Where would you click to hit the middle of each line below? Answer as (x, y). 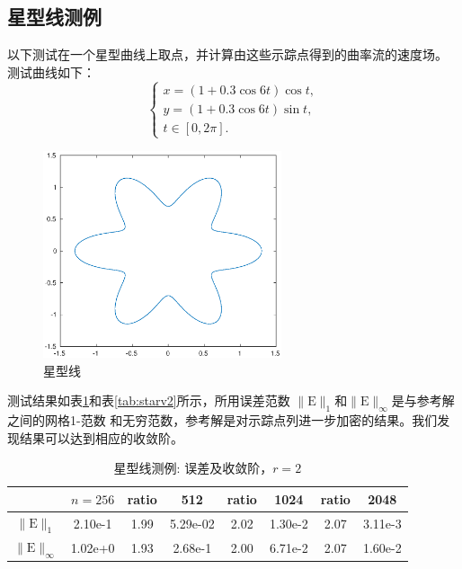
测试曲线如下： (51, 71)
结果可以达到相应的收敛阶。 (101, 437)
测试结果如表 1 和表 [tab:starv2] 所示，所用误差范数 (149, 400)
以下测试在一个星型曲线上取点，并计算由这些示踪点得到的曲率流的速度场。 (227, 54)
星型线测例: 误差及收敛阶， (193, 468)
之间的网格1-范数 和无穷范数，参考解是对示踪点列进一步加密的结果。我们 (222, 420)
